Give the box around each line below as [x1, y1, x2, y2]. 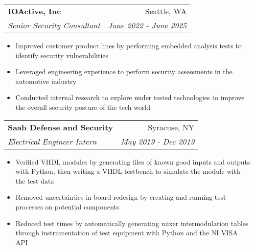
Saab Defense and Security [8, 121, 113, 133]
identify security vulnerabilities [15, 50, 109, 60]
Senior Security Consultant [8, 20, 100, 31]
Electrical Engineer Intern [8, 135, 97, 147]
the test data [15, 175, 54, 186]
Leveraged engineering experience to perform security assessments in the [15, 66, 232, 77]
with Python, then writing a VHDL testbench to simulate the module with [15, 166, 240, 176]
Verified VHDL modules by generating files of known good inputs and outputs [15, 156, 250, 166]
